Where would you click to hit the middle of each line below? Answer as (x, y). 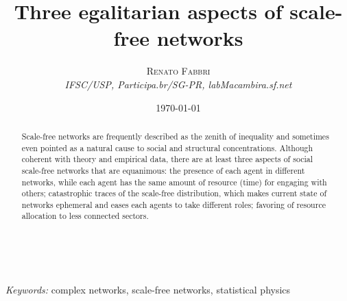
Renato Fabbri (178, 71)
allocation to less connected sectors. (85, 216)
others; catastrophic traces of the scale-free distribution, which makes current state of (174, 193)
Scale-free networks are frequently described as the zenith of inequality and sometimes (175, 136)
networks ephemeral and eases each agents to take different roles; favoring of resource (173, 204)
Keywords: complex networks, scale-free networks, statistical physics (148, 289)
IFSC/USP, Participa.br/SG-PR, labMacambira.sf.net (178, 84)
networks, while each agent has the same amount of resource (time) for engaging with (174, 182)
